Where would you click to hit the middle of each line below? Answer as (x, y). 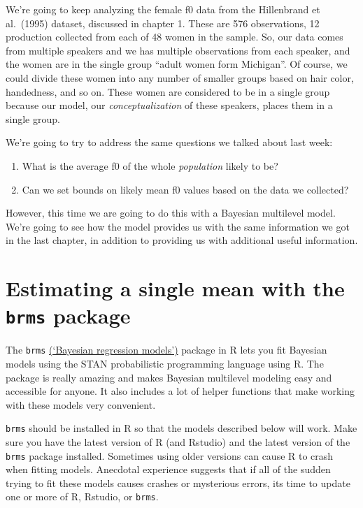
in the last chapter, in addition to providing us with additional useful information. (182, 240)
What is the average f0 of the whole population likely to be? (150, 165)
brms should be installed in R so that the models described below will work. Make (181, 428)
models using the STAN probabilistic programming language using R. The (165, 363)
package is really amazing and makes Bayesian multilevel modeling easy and (169, 377)
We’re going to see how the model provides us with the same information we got (178, 226)
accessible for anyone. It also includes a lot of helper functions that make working (180, 391)
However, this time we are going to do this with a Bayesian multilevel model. (171, 213)
